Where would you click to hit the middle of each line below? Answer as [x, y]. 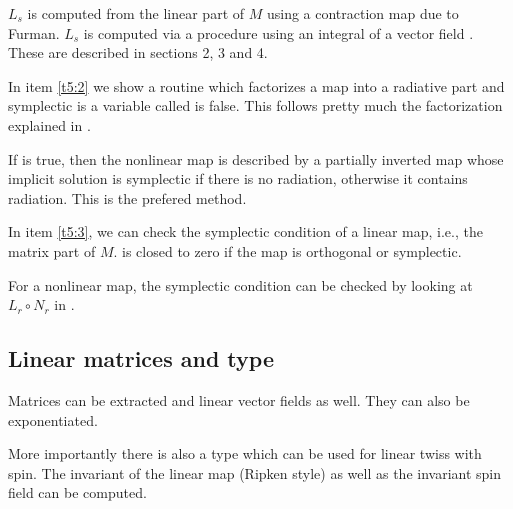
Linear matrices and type [141, 358]
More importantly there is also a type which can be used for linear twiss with [245, 453]
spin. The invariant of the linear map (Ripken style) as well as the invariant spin [255, 472]
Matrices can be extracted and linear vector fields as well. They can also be [239, 399]
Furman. [34, 32]
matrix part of [52, 250]
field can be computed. [77, 492]
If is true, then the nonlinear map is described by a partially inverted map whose [256, 158]
